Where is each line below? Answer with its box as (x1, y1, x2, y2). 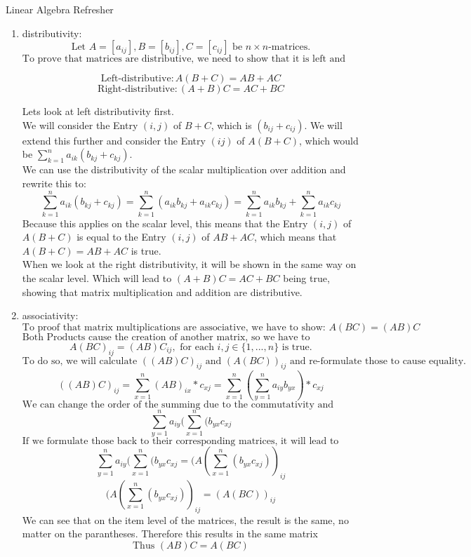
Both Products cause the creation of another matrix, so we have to (22, 332, 310, 342)
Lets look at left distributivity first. (22, 104, 174, 119)
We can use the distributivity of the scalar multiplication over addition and (22, 162, 346, 177)
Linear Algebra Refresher (6, 2, 114, 16)
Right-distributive (98, 84, 175, 95)
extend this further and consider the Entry (22, 133, 206, 147)
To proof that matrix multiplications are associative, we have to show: (22, 322, 326, 333)
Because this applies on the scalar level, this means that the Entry (22, 215, 308, 230)
